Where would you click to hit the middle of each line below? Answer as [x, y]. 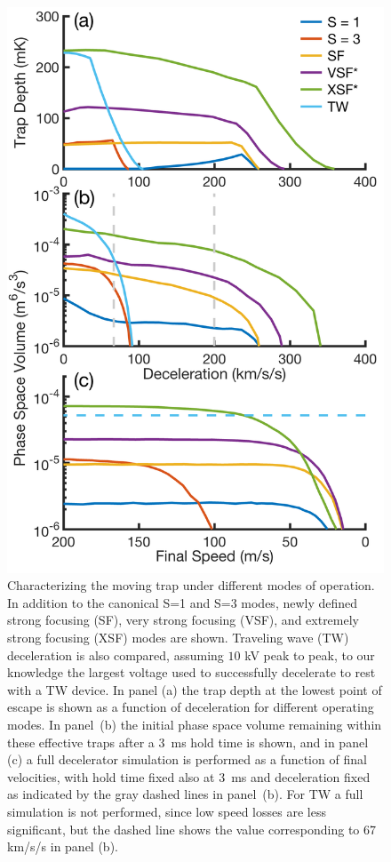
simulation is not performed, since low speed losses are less [167, 811]
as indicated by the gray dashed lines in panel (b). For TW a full [185, 794]
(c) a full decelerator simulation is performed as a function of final [187, 759]
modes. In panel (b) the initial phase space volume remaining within [195, 724]
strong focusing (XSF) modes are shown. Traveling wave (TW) [178, 637]
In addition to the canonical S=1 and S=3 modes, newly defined [183, 602]
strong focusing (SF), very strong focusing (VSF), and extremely [184, 620]
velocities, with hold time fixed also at [111, 776]
